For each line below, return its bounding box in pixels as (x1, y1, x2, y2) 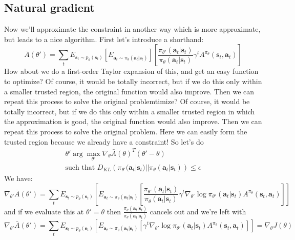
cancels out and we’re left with (150, 206, 246, 216)
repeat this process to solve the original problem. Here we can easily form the (4, 126, 247, 136)
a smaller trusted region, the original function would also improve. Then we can (4, 86, 255, 96)
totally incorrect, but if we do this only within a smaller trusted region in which (4, 106, 255, 116)
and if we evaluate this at (4, 206, 84, 216)
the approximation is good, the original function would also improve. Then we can (4, 116, 262, 127)
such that (65, 164, 95, 171)
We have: (4, 172, 33, 183)
